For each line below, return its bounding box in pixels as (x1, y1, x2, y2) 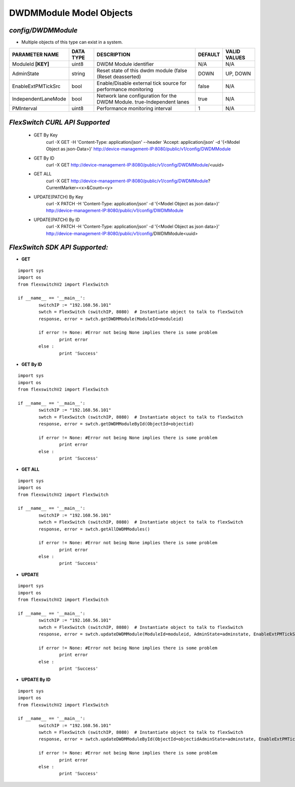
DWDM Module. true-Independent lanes (96, 98, 189, 105)
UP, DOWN (225, 70, 251, 77)
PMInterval (12, 105, 37, 112)
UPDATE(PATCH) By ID (33, 217, 80, 223)
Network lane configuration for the (96, 93, 177, 99)
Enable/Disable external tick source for (96, 80, 187, 87)
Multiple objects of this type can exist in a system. (21, 39, 123, 45)
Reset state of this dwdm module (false (96, 67, 187, 74)
